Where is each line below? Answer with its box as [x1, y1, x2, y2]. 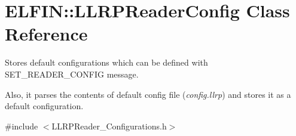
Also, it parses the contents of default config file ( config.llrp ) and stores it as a [5, 88, 291, 100]
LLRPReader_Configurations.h [51, 119, 167, 132]
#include [5, 119, 38, 132]
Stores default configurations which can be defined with [5, 56, 208, 69]
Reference [5, 21, 88, 46]
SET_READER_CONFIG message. [5, 67, 139, 80]
